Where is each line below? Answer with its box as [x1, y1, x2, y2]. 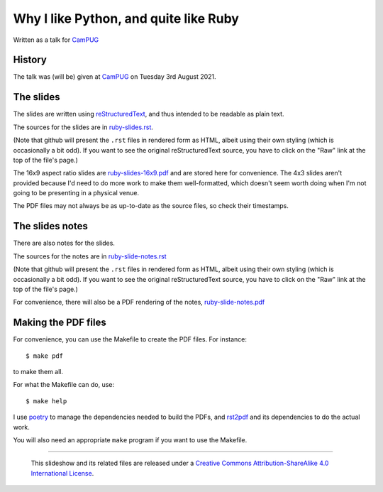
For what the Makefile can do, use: [13, 381, 115, 389]
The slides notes [13, 220, 88, 232]
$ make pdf [26, 351, 64, 360]
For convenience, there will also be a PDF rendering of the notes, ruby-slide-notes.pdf [13, 298, 265, 307]
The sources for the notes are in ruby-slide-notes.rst [13, 252, 167, 261]
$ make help [26, 397, 67, 405]
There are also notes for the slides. [13, 239, 115, 248]
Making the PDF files [13, 317, 106, 329]
